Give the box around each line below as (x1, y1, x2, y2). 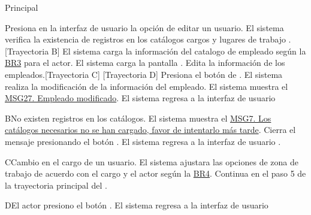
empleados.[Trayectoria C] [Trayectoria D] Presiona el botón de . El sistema (5, 68, 283, 80)
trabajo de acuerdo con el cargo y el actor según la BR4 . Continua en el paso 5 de (5, 167, 306, 180)
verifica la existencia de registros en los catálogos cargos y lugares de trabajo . (5, 33, 291, 46)
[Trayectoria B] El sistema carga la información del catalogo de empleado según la (5, 44, 306, 57)
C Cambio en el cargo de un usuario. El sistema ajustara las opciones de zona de (5, 155, 298, 168)
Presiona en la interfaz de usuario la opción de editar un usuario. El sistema (5, 21, 284, 34)
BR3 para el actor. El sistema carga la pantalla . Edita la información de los (5, 56, 285, 69)
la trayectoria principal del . (5, 178, 107, 191)
